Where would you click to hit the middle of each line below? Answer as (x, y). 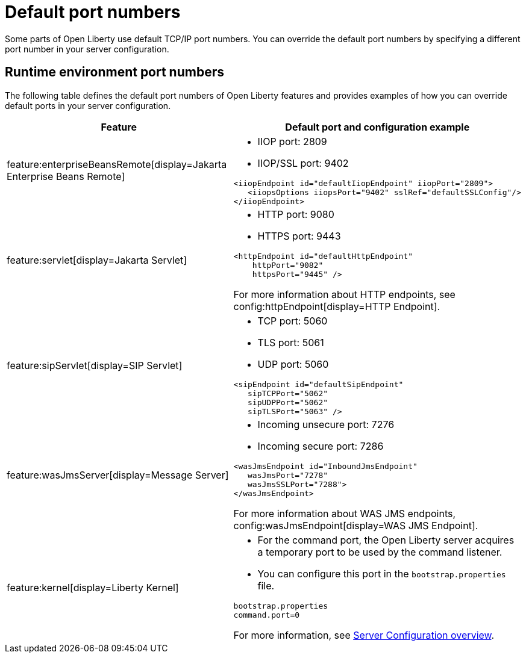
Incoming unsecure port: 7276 (326, 424)
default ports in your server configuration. (88, 105)
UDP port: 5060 (293, 364)
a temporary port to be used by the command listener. (380, 552)
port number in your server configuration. (87, 49)
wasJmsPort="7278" (288, 475)
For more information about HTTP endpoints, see (344, 294)
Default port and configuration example (377, 127)
